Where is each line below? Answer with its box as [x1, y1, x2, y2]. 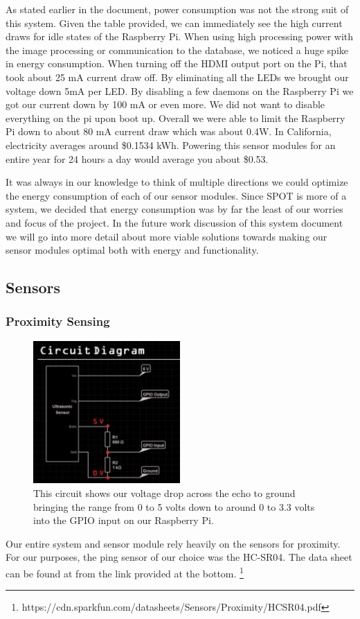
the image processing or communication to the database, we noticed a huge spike [6, 42, 348, 57]
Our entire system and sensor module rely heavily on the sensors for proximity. [6, 536, 341, 550]
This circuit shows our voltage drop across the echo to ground [33, 486, 296, 500]
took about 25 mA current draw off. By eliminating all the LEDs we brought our [6, 69, 349, 84]
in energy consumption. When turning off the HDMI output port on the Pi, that [6, 56, 348, 71]
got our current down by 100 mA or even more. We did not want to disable [6, 97, 325, 112]
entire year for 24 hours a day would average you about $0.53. [6, 151, 269, 166]
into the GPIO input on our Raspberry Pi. [33, 513, 214, 528]
